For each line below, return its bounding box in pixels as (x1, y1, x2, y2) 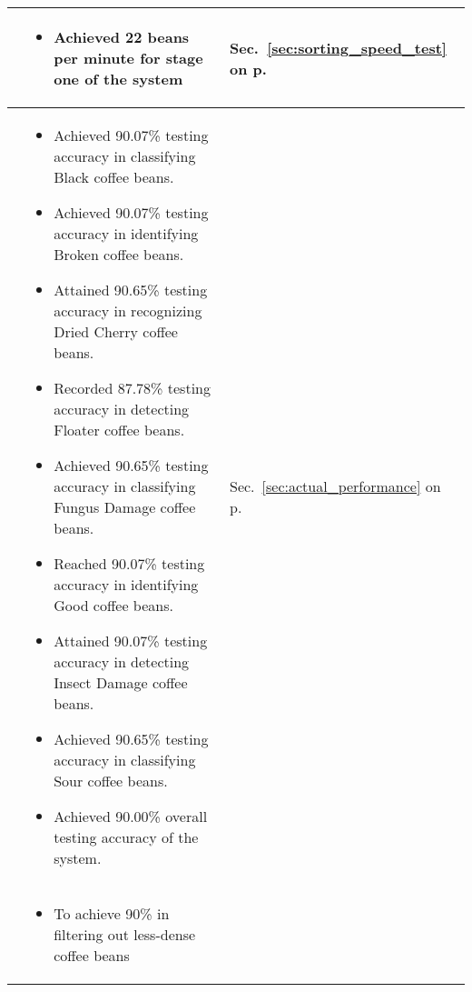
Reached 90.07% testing (54, 553, 205, 574)
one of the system (54, 68, 183, 89)
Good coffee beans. (54, 595, 173, 616)
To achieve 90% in (54, 903, 170, 924)
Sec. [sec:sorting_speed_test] (229, 36, 447, 58)
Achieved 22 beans (54, 26, 190, 47)
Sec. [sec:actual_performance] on (229, 476, 441, 496)
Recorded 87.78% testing (54, 377, 211, 398)
